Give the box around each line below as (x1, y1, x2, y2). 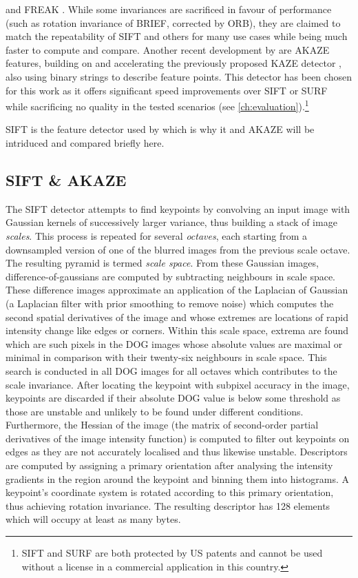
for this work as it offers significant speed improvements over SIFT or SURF (6, 83, 328, 97)
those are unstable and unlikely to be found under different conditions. (6, 404, 304, 418)
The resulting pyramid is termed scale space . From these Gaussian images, (6, 256, 319, 270)
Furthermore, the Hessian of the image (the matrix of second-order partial (6, 417, 319, 432)
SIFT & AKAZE (6, 169, 127, 190)
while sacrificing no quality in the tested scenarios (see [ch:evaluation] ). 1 (6, 97, 309, 113)
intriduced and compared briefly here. (6, 136, 165, 149)
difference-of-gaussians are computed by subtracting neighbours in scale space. (6, 269, 336, 283)
